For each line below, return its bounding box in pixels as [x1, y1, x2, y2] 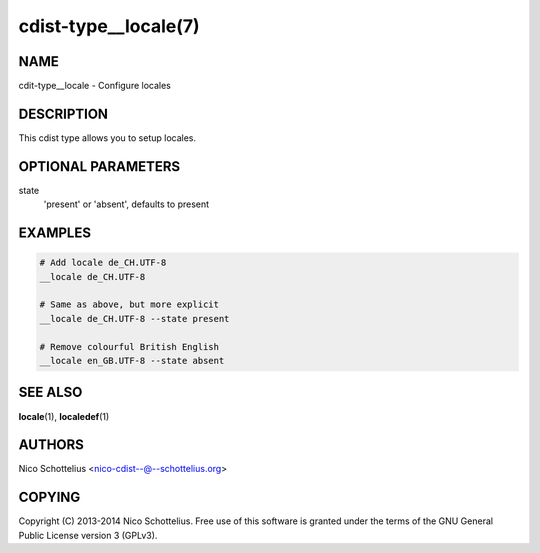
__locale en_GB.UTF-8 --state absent [39, 355, 225, 366]
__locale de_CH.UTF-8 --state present [39, 313, 230, 324]
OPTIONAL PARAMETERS [18, 158, 181, 175]
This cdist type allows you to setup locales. [18, 131, 197, 144]
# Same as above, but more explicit [39, 299, 220, 310]
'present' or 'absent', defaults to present [43, 198, 210, 210]
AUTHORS [18, 436, 85, 454]
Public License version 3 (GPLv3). [18, 529, 158, 541]
